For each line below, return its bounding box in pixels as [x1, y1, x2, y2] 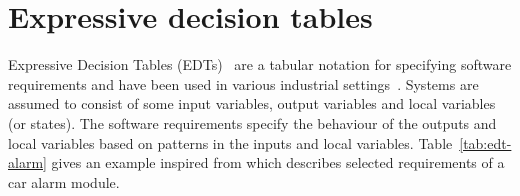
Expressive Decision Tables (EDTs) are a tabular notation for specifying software [8, 54, 512, 75]
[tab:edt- [459, 132, 512, 153]
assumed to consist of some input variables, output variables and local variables [8, 93, 496, 114]
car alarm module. [8, 171, 120, 192]
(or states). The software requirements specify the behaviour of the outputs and [8, 112, 497, 133]
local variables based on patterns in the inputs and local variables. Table [8, 132, 453, 153]
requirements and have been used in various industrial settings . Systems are [8, 73, 479, 94]
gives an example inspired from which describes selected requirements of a [51, 152, 505, 173]
